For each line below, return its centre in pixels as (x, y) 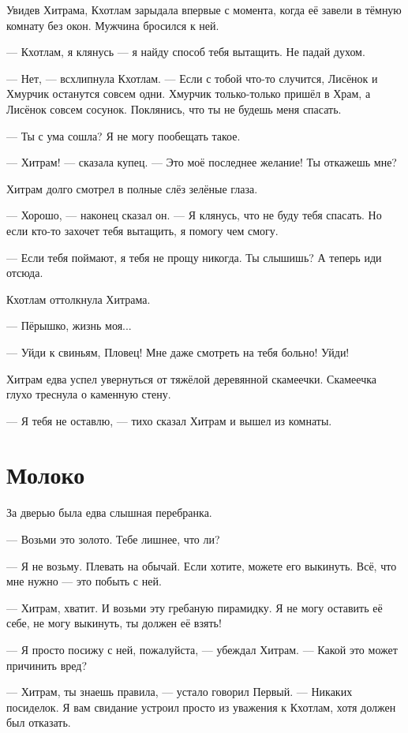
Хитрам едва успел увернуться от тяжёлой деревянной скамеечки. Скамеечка (192, 378)
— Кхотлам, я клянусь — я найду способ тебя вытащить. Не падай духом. (186, 52)
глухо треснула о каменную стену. (89, 394)
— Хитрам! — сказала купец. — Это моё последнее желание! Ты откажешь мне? (202, 162)
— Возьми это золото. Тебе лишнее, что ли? (113, 539)
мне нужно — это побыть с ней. (84, 581)
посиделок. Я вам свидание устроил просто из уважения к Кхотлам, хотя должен (201, 707)
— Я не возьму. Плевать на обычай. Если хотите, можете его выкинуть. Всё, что (202, 565)
